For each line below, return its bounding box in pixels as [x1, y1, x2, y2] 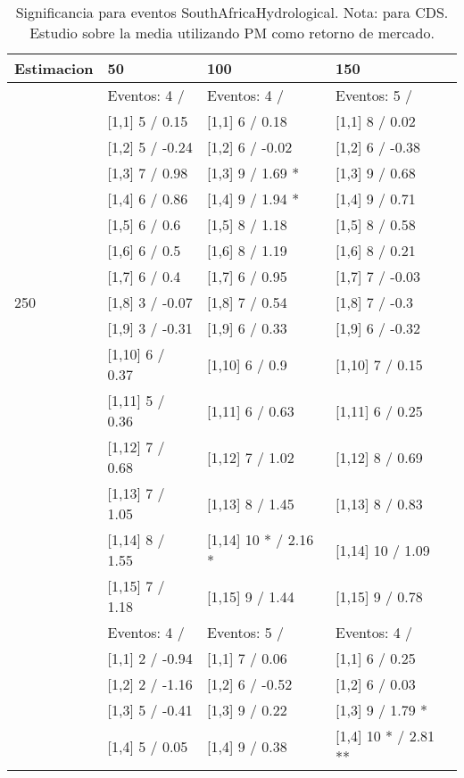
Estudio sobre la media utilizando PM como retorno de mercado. [29, 22, 435, 43]
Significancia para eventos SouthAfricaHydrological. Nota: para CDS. [15, 2, 449, 22]
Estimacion [14, 58, 94, 79]
